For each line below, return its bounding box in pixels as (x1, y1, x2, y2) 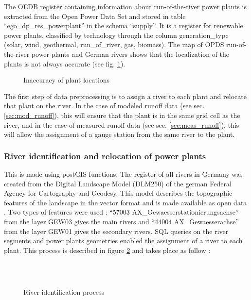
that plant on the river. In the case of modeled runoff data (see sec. (4, 100, 205, 111)
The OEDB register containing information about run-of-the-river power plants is (4, 1, 247, 11)
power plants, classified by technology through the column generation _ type (4, 30, 229, 40)
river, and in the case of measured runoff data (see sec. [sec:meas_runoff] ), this (4, 119, 239, 130)
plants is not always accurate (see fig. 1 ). (4, 58, 125, 68)
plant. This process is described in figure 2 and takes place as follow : (4, 245, 211, 255)
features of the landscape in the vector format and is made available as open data (4, 197, 247, 207)
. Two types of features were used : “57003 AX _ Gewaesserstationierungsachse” (4, 207, 239, 217)
